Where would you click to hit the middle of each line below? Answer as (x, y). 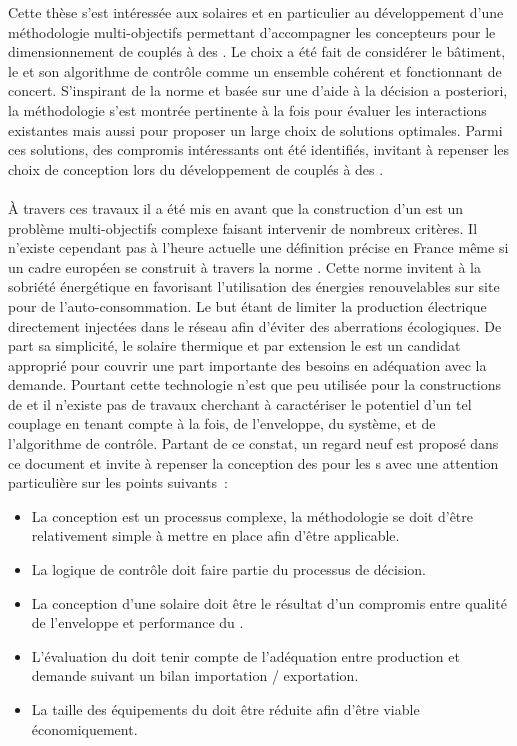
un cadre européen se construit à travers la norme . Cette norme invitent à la (244, 266)
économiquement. (84, 728)
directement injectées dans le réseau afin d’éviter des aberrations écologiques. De (255, 325)
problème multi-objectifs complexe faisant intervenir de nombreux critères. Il (243, 227)
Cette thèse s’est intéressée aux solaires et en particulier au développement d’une (256, 12)
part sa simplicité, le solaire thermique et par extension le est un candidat (234, 345)
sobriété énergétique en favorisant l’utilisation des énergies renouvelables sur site (254, 286)
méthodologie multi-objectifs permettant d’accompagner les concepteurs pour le (252, 31)
